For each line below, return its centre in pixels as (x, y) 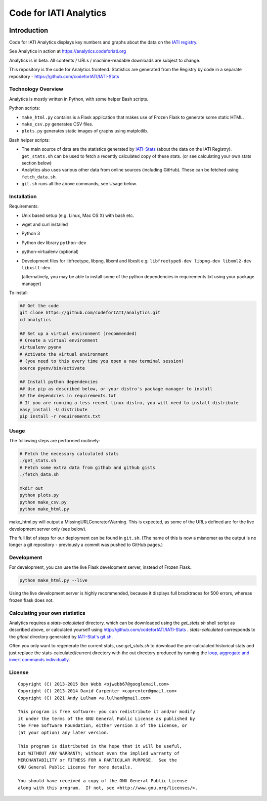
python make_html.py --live (53, 580)
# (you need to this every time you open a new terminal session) (102, 361)
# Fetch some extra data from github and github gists (87, 467)
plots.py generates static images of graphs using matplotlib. (85, 131)
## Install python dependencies (59, 382)
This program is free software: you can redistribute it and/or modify (107, 712)
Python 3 (31, 233)
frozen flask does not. (31, 600)
